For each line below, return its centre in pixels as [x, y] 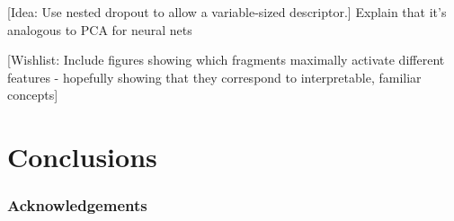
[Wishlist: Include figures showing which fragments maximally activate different [226, 60]
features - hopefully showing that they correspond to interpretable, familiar [214, 77]
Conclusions [82, 157]
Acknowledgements [77, 205]
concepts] [33, 95]
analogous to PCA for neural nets [100, 29]
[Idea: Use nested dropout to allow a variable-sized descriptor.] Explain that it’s [227, 12]
